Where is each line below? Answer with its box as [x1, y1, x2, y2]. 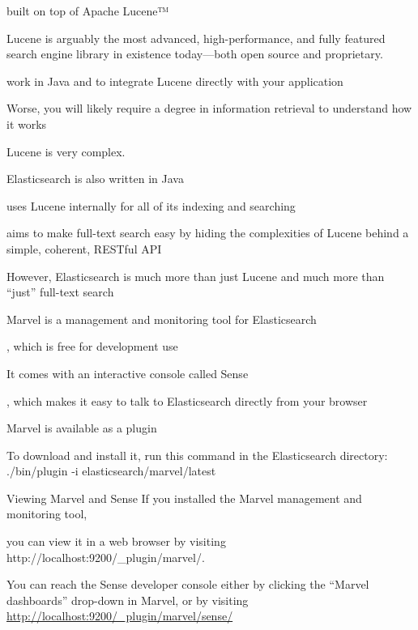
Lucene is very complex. [6, 143, 126, 160]
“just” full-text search [6, 283, 114, 300]
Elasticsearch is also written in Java [6, 170, 184, 187]
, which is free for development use [6, 338, 178, 355]
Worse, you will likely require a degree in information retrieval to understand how [6, 100, 412, 117]
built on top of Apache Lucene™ [6, 2, 169, 19]
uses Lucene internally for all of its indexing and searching [6, 197, 296, 214]
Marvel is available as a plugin [6, 419, 157, 436]
